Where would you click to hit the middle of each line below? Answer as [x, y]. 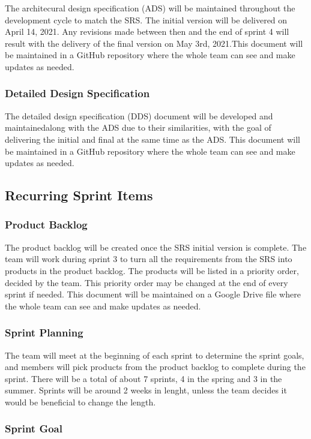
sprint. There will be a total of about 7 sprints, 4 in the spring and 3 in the [143, 378]
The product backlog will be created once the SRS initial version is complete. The [156, 247]
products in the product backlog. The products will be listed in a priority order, [152, 270]
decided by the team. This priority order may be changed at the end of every [146, 282]
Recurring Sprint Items [79, 195]
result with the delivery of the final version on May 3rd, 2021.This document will [154, 43]
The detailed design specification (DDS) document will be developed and [139, 115]
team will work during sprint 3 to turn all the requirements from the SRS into [149, 259]
